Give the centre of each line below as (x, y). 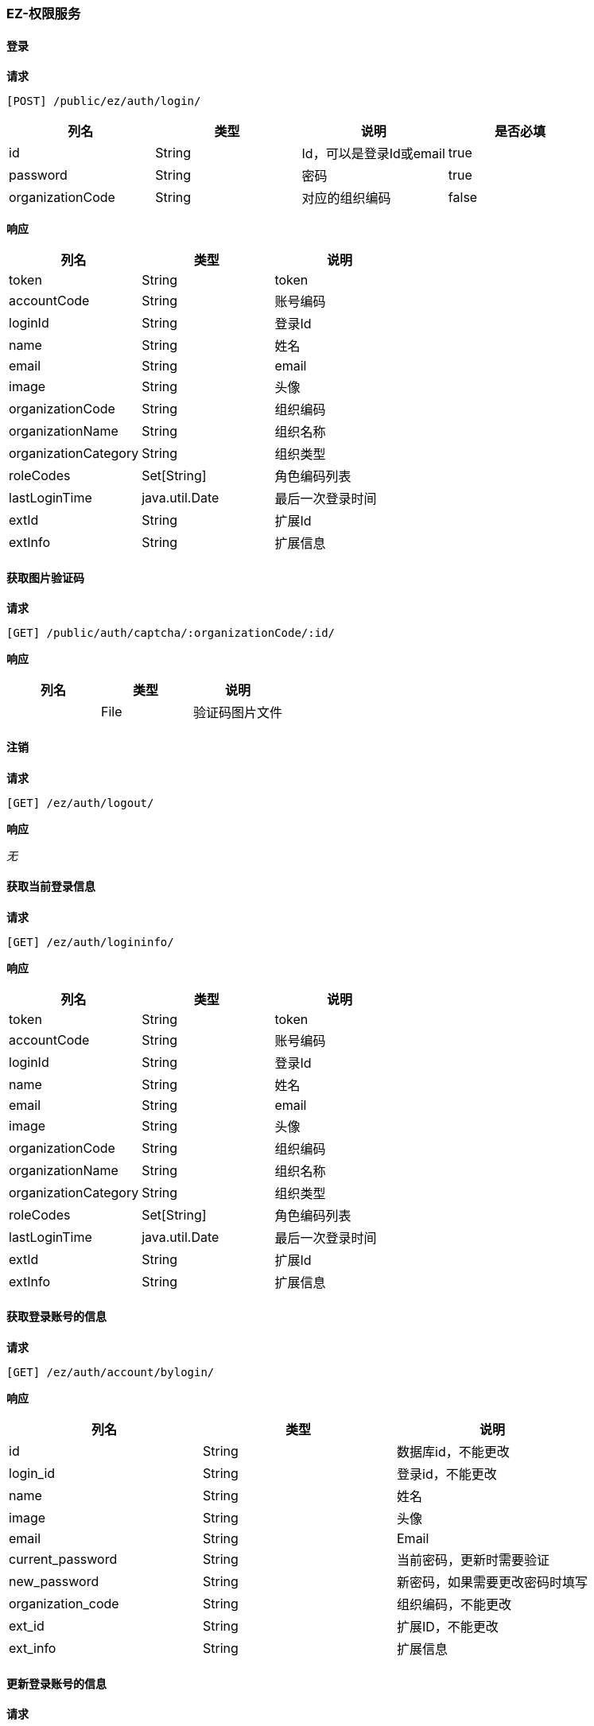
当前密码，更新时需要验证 (474, 1560)
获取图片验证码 (45, 577)
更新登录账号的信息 (56, 1683)
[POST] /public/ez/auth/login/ (104, 101)
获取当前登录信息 (51, 886)
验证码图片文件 (238, 713)
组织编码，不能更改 (454, 1605)
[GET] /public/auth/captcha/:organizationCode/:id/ (171, 633)
